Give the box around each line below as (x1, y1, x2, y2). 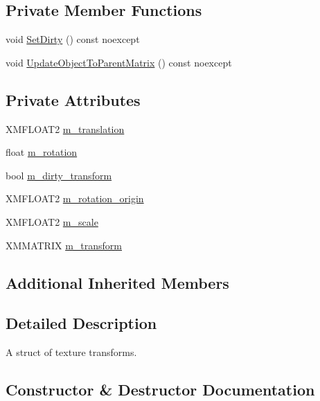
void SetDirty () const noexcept (6, 32, 140, 46)
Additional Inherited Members (6, 271, 229, 293)
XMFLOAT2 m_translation (6, 121, 125, 136)
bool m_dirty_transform (6, 168, 112, 182)
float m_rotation (6, 145, 78, 159)
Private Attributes (6, 89, 141, 110)
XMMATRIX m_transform (6, 238, 122, 252)
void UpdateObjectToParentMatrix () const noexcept (6, 55, 232, 69)
